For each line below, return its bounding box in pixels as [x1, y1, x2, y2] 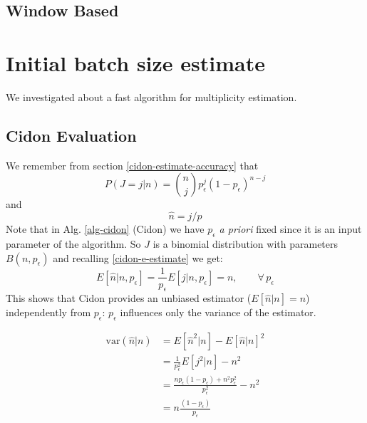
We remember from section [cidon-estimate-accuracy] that [6, 157, 259, 172]
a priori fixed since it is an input [219, 221, 362, 236]
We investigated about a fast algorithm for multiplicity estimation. [6, 89, 297, 104]
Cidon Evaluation [6, 124, 137, 146]
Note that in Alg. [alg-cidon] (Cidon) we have [6, 221, 205, 236]
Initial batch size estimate [6, 48, 265, 77]
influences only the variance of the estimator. [120, 305, 316, 320]
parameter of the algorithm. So [6, 236, 141, 251]
